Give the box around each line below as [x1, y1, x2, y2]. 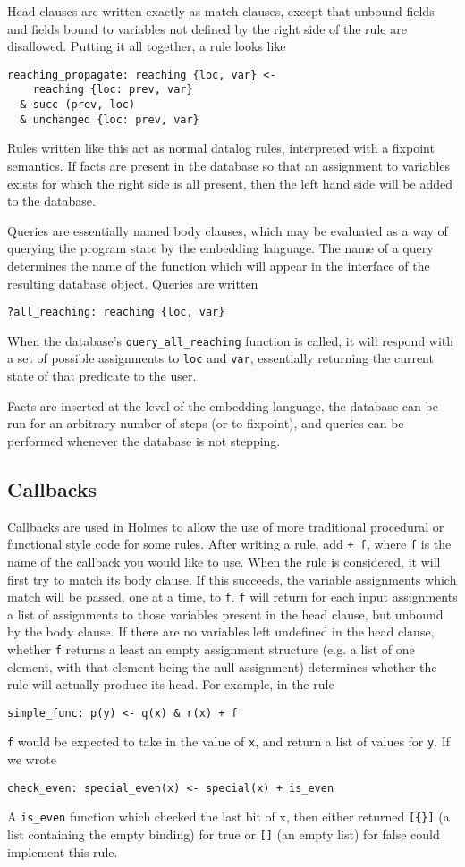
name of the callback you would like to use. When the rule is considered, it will [7, 551, 441, 570]
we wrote [7, 750, 56, 769]
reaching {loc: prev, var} [32, 83, 193, 97]
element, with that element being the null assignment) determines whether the [7, 657, 437, 676]
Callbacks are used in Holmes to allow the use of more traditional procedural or [7, 517, 444, 535]
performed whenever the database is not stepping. [7, 431, 281, 450]
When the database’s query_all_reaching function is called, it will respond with [7, 331, 454, 349]
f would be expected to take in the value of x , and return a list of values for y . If [7, 732, 451, 751]
